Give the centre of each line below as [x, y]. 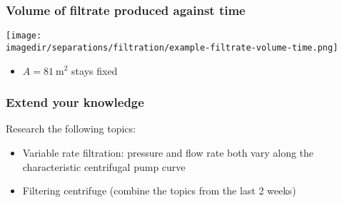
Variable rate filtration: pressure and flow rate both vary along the [168, 152]
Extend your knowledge [75, 102]
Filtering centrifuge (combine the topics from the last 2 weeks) [159, 191]
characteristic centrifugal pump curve [104, 166]
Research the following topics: [71, 129]
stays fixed [95, 70]
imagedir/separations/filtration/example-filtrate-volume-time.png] [172, 47]
